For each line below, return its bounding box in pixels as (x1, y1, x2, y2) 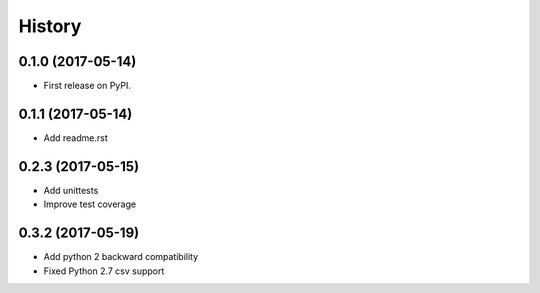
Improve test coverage (43, 198, 137, 210)
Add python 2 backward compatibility (43, 251, 199, 263)
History (18, 15, 82, 37)
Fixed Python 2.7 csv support (43, 265, 165, 277)
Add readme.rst (43, 131, 109, 144)
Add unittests (43, 184, 99, 196)
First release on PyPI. (43, 80, 132, 92)
